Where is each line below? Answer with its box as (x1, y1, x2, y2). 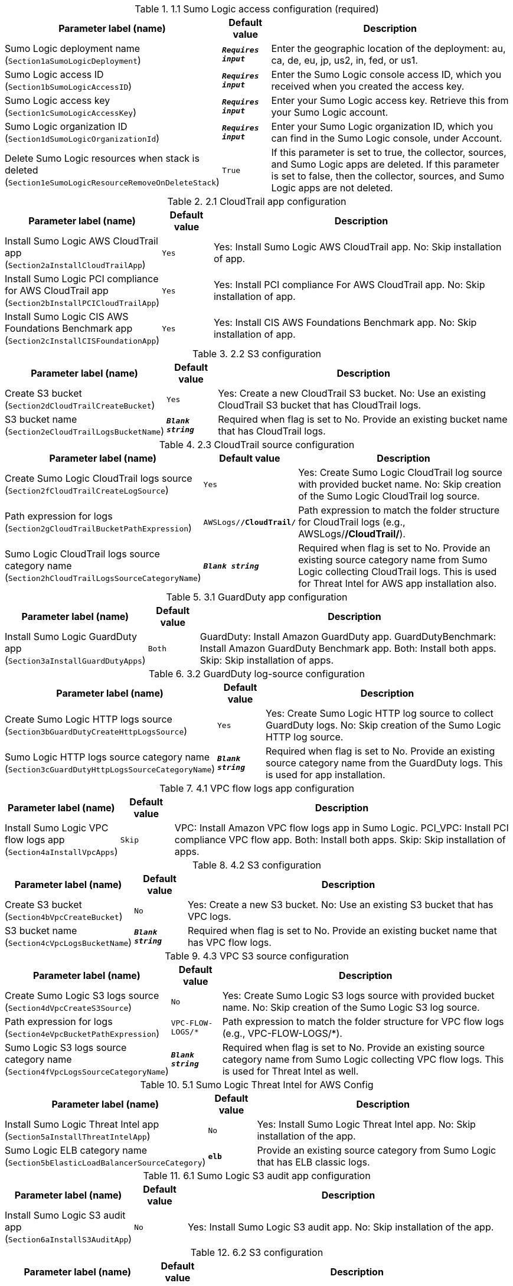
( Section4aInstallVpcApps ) (5, 846, 118, 857)
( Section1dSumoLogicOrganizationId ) (5, 132, 160, 144)
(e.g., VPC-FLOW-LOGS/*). (222, 1027, 342, 1039)
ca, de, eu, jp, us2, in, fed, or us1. (271, 54, 418, 66)
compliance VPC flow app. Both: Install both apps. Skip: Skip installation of (174, 834, 506, 846)
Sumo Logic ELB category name (5, 1144, 148, 1156)
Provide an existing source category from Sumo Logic (257, 1144, 496, 1156)
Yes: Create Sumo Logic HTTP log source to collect (266, 707, 494, 719)
